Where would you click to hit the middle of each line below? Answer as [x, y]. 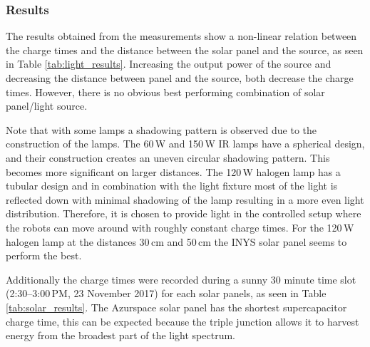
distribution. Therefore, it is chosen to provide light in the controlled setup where [184, 213]
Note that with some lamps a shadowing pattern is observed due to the [161, 129]
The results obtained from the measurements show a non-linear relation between [181, 36]
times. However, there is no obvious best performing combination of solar [165, 92]
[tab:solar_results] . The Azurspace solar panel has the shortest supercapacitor [176, 307]
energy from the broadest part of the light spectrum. [120, 335]
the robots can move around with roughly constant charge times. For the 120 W [180, 227]
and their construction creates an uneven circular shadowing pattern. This [168, 157]
